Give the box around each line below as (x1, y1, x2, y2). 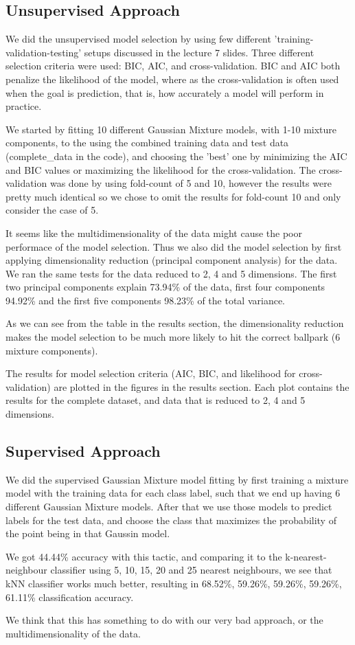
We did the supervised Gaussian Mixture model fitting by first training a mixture (5, 472, 349, 486)
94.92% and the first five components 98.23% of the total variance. (5, 293, 285, 307)
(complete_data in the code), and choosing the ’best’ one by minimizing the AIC (5, 148, 347, 163)
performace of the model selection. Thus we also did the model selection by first (5, 239, 342, 253)
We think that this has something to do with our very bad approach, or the (5, 613, 323, 627)
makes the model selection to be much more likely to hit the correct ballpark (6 (5, 330, 341, 344)
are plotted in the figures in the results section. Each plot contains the (54, 379, 350, 394)
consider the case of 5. (5, 203, 99, 217)
